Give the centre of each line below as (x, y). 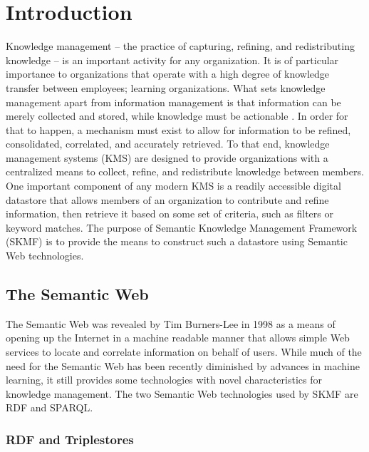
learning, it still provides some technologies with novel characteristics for (164, 380)
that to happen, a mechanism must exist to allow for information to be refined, (178, 129)
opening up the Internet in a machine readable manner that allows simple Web (178, 338)
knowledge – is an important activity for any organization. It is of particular (172, 60)
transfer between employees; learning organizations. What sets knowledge (166, 87)
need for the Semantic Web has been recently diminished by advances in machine (183, 365)
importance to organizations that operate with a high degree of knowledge (168, 74)
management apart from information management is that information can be (173, 102)
